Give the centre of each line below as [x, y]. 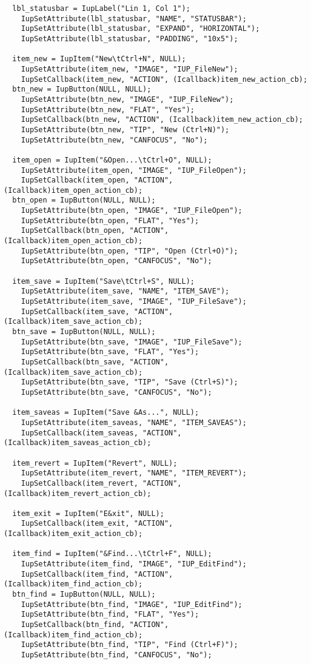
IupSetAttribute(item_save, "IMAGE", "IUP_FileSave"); [134, 302]
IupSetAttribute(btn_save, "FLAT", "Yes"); [110, 352]
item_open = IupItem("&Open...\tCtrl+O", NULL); [112, 160]
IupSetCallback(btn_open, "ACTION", [95, 231]
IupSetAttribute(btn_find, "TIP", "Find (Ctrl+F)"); [129, 645]
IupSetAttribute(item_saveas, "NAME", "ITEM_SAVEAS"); [134, 422]
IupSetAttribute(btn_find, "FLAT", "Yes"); [110, 615]
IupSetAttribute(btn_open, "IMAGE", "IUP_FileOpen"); [132, 211]
